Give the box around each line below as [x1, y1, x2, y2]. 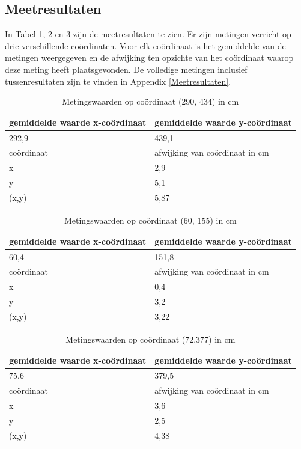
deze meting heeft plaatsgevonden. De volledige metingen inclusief [5, 63, 248, 75]
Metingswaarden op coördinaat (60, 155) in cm [64, 214, 237, 227]
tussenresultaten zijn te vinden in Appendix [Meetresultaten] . [5, 75, 231, 87]
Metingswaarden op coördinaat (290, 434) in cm [62, 95, 239, 108]
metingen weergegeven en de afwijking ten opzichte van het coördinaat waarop [5, 51, 294, 64]
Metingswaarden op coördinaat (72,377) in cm [65, 332, 236, 345]
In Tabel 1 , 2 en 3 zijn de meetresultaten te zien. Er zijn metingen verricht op [5, 28, 291, 40]
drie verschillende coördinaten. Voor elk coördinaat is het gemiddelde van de [5, 39, 286, 52]
